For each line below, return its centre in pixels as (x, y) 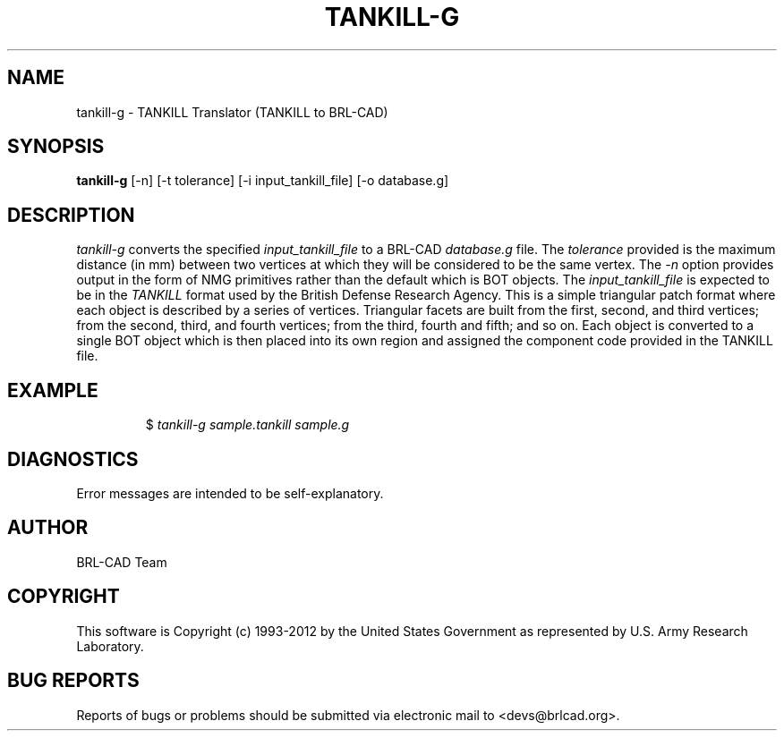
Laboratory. (110, 646)
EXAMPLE (53, 390)
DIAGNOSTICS (73, 459)
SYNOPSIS (56, 147)
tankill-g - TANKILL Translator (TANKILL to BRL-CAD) (232, 112)
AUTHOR (48, 528)
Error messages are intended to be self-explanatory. (230, 493)
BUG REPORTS (73, 681)
